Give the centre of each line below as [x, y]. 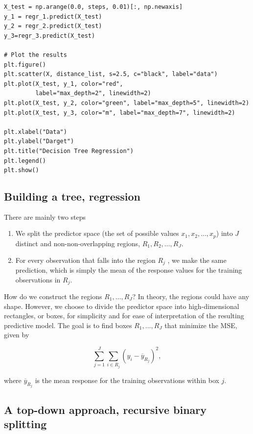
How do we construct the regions [53, 296]
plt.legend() [25, 161]
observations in [38, 279]
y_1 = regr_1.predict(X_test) [53, 16]
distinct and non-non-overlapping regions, [78, 243]
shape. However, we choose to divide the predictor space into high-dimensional [122, 306]
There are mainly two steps [45, 217]
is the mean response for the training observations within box [127, 380]
